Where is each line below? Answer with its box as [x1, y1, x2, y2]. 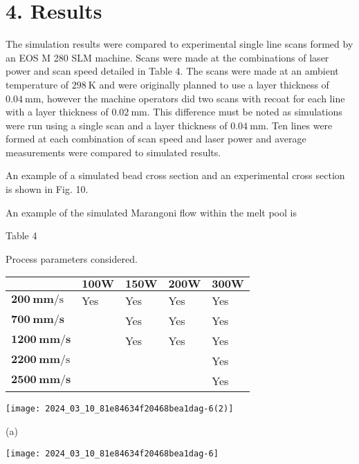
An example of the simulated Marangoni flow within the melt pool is [6, 205, 297, 219]
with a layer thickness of [6, 104, 109, 119]
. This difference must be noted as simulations [147, 104, 342, 119]
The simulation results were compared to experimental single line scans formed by [6, 37, 353, 51]
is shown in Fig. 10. [6, 182, 89, 196]
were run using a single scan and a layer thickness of [6, 118, 228, 132]
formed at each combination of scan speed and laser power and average [6, 131, 306, 146]
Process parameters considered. [6, 251, 138, 266]
